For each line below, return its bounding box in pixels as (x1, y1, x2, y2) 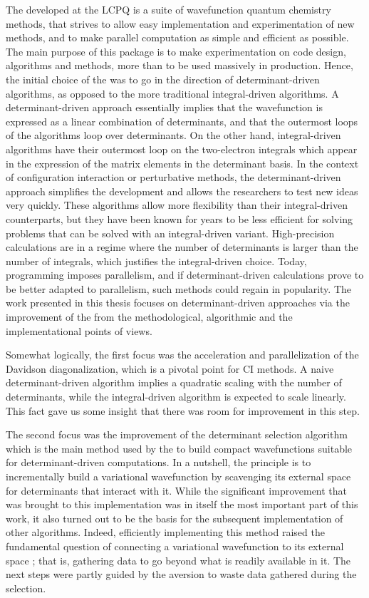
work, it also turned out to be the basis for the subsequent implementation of (6, 510, 343, 525)
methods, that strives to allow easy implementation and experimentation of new (6, 16, 355, 31)
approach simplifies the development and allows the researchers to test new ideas (6, 183, 358, 198)
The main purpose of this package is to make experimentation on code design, (6, 43, 346, 58)
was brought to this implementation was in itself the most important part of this (6, 497, 358, 512)
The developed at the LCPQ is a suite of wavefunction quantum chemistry (6, 2, 331, 16)
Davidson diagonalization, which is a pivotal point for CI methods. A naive (6, 361, 334, 376)
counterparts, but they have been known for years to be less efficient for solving (6, 211, 353, 226)
